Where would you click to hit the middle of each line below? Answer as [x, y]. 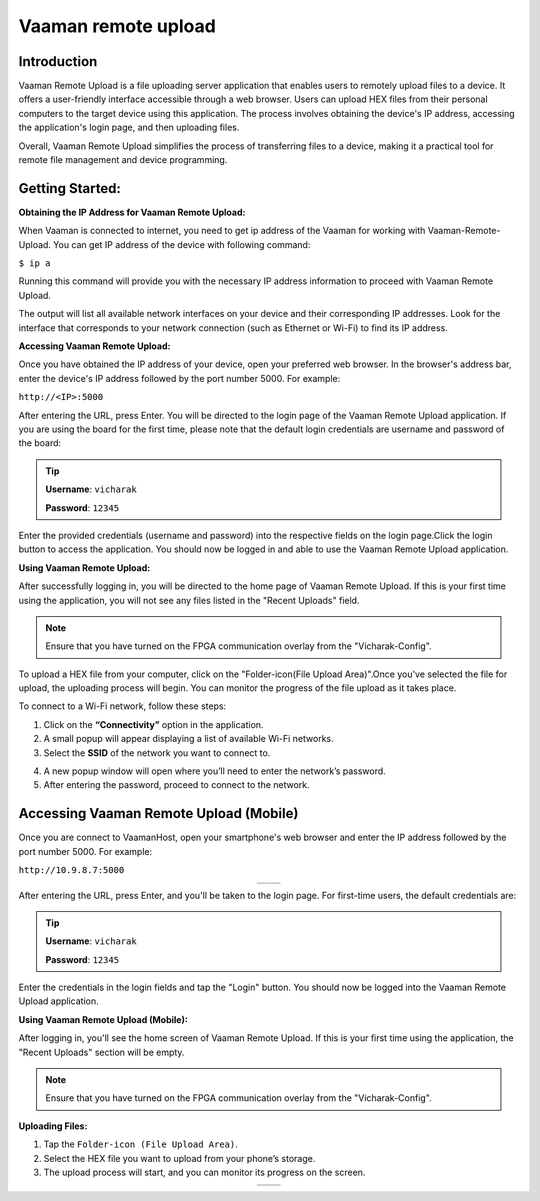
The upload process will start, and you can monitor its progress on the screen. [204, 1172]
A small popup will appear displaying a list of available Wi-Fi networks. [188, 739]
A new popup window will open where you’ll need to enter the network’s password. [215, 771]
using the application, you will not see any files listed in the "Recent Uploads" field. [189, 600]
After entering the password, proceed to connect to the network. [176, 785]
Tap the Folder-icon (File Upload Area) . [141, 1144]
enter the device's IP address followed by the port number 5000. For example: [179, 378]
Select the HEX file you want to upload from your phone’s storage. [179, 1158]
